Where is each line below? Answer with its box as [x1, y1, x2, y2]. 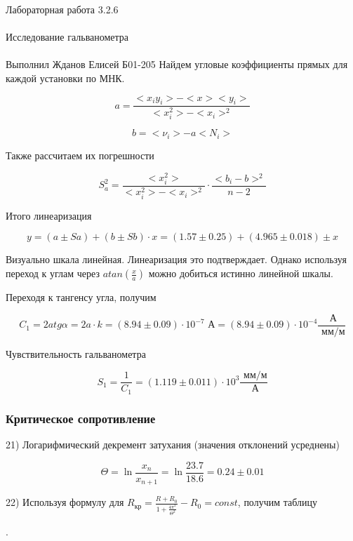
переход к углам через [6, 266, 100, 281]
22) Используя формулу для [6, 495, 124, 509]
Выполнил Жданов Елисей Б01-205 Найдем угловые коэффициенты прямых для [6, 57, 348, 72]
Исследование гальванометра [6, 29, 129, 44]
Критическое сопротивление [6, 409, 156, 427]
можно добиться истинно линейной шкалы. [148, 266, 333, 281]
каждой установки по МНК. [6, 70, 125, 85]
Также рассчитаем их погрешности [6, 147, 154, 162]
